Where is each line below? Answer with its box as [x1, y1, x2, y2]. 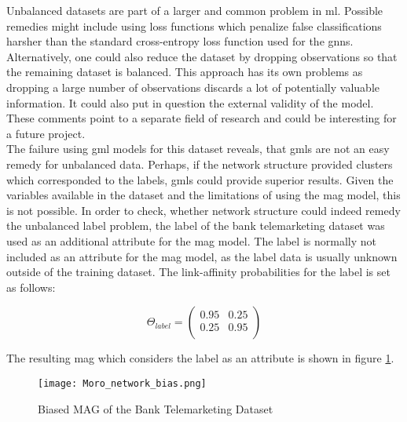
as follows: [6, 278, 56, 295]
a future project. [6, 125, 86, 141]
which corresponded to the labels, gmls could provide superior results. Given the [6, 171, 394, 187]
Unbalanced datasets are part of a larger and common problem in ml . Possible [6, 2, 383, 18]
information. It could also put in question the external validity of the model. [6, 94, 374, 111]
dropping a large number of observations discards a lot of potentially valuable [6, 78, 379, 95]
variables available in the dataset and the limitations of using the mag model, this [6, 187, 401, 203]
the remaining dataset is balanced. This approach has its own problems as [6, 64, 363, 80]
